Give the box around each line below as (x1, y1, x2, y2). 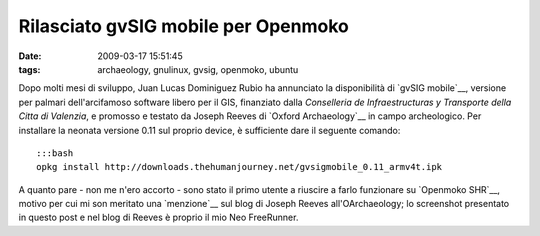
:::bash (36, 147, 74, 159)
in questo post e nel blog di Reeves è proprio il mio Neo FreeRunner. (18, 211, 299, 224)
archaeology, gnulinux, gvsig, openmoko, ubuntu (97, 63, 299, 75)
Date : (18, 50, 42, 62)
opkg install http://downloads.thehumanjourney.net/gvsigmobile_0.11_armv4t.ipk (36, 161, 443, 173)
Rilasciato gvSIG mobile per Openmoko (18, 15, 349, 37)
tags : (18, 63, 41, 75)
